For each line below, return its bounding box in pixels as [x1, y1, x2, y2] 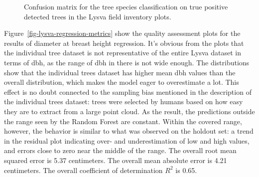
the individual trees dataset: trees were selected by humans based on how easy [4, 96, 243, 107]
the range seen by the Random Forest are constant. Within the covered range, [4, 116, 242, 126]
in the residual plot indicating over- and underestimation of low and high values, [4, 135, 250, 146]
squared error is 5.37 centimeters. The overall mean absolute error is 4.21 [4, 155, 227, 165]
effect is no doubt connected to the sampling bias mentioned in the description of [4, 86, 252, 97]
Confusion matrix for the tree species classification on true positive [24, 1, 228, 11]
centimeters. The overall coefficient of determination [4, 165, 163, 175]
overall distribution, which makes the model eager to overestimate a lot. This [4, 77, 239, 87]
